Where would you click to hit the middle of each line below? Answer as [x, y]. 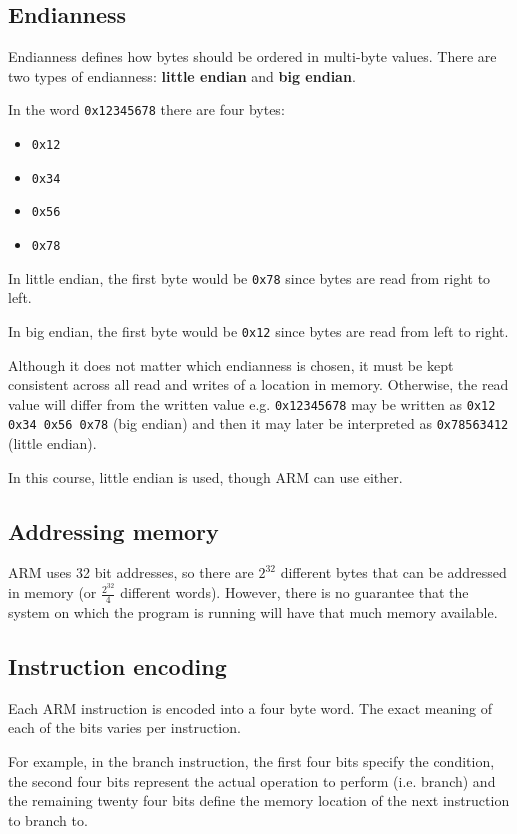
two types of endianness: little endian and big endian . [182, 75]
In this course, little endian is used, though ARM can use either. [205, 476]
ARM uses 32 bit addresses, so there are [131, 572]
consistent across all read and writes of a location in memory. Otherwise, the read [258, 384]
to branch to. [48, 819]
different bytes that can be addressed [393, 572]
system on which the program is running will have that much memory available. [253, 611]
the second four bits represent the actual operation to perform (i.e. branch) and [252, 780]
